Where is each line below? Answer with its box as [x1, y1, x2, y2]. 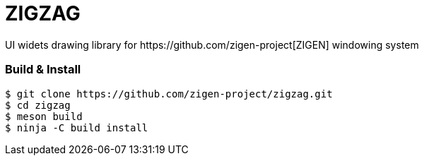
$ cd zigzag [5, 99, 71, 111]
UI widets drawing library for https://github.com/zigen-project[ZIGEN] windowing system [5, 38, 419, 51]
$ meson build [5, 110, 83, 122]
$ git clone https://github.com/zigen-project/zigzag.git [5, 88, 333, 100]
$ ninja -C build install [5, 121, 148, 133]
